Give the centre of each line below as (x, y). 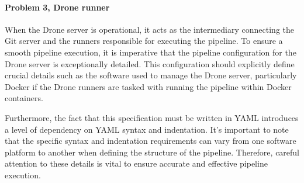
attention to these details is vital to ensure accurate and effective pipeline (136, 163)
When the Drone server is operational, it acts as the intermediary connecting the (149, 29)
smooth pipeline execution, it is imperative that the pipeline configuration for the (151, 52)
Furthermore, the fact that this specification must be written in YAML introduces (152, 117)
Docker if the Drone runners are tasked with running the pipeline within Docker (148, 86)
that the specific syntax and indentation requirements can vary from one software (151, 141)
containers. (24, 98)
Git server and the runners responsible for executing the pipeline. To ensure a (144, 41)
